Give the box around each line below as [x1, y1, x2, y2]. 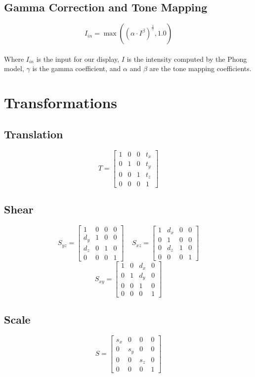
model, [4, 63, 24, 74]
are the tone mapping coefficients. [149, 63, 252, 74]
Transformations [4, 92, 118, 113]
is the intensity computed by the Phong [127, 53, 247, 64]
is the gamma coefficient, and [32, 63, 121, 74]
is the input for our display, [36, 53, 120, 64]
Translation [4, 126, 63, 141]
